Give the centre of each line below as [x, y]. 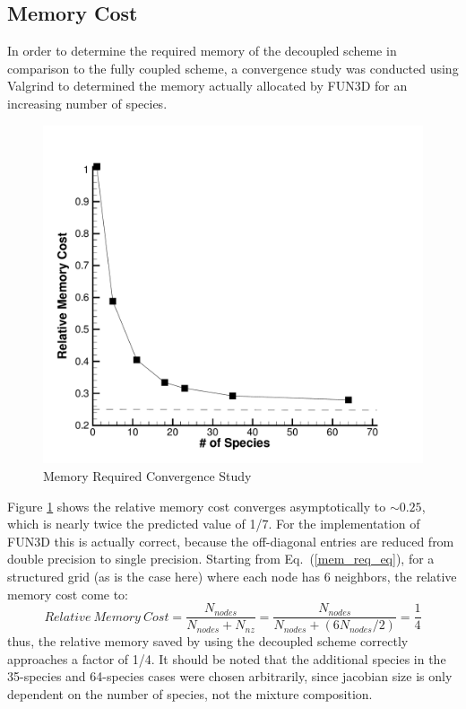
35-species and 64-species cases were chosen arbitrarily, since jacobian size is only [230, 676]
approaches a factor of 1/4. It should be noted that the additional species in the [227, 658]
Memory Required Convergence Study [147, 475]
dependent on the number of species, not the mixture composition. [190, 693]
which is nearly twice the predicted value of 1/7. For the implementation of [214, 524]
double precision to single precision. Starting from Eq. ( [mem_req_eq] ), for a [221, 559]
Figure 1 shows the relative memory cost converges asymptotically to [197, 506]
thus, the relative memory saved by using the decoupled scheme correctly [208, 641]
